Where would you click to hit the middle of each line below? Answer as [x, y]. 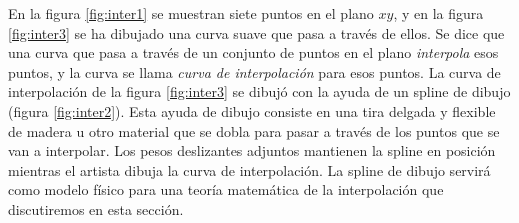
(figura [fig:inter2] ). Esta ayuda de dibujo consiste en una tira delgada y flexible [252, 110]
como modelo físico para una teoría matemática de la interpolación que [226, 189]
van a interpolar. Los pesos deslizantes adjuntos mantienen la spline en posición [252, 150]
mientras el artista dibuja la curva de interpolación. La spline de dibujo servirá [249, 169]
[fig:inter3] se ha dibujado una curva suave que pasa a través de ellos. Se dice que [256, 32]
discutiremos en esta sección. [96, 208]
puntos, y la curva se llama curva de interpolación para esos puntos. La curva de [254, 71]
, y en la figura [438, 13]
